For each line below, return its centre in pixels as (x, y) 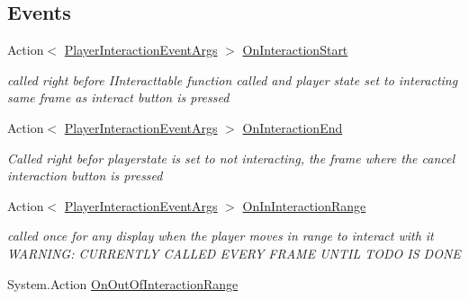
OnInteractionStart (295, 50)
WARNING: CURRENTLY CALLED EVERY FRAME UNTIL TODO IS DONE (234, 253)
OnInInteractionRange (304, 205)
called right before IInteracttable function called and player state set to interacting (233, 79)
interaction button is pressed (85, 176)
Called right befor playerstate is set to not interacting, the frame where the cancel (231, 158)
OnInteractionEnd (293, 127)
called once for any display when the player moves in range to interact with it (221, 236)
